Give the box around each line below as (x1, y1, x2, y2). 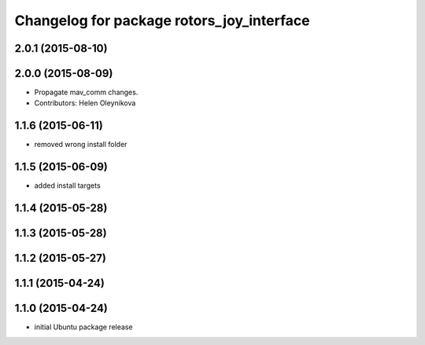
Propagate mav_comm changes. (34, 87, 139, 97)
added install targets (34, 181, 102, 190)
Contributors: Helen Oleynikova (34, 98, 136, 108)
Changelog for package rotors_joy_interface (14, 12, 310, 29)
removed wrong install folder (34, 140, 128, 149)
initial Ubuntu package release (34, 322, 133, 332)
